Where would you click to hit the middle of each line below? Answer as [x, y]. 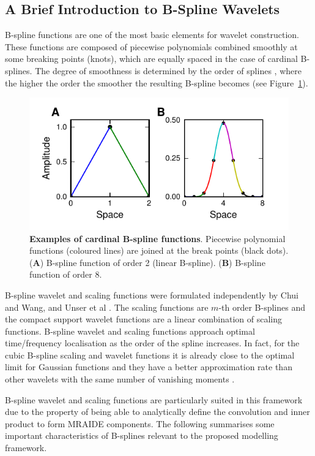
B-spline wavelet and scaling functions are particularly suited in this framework [154, 399]
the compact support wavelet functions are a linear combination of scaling [144, 319]
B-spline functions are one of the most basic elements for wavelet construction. [152, 35]
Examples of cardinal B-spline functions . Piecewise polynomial [157, 238]
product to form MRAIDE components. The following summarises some [140, 423]
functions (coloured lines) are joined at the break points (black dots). [159, 250]
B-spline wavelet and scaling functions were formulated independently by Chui [152, 294]
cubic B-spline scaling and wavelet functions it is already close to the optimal [150, 355]
